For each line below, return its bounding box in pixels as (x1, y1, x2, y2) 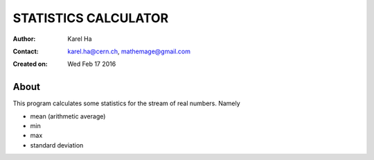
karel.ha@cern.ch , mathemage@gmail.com (67, 47, 190, 55)
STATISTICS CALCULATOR (12, 10, 169, 26)
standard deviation (30, 141, 84, 149)
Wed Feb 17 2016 (67, 60, 116, 69)
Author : (12, 35, 36, 43)
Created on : (12, 60, 48, 69)
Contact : (12, 47, 39, 55)
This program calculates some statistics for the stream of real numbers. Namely (12, 99, 240, 107)
